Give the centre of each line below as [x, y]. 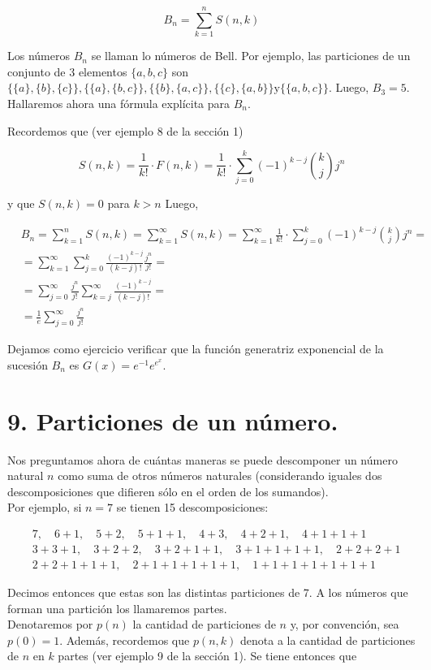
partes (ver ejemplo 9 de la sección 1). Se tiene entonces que [207, 656]
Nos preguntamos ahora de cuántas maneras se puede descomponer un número [203, 459]
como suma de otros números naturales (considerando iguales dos [220, 475]
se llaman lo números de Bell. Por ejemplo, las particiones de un [251, 56]
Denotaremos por [50, 624]
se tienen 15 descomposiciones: [192, 507]
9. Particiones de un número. [173, 420]
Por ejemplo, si [45, 507]
